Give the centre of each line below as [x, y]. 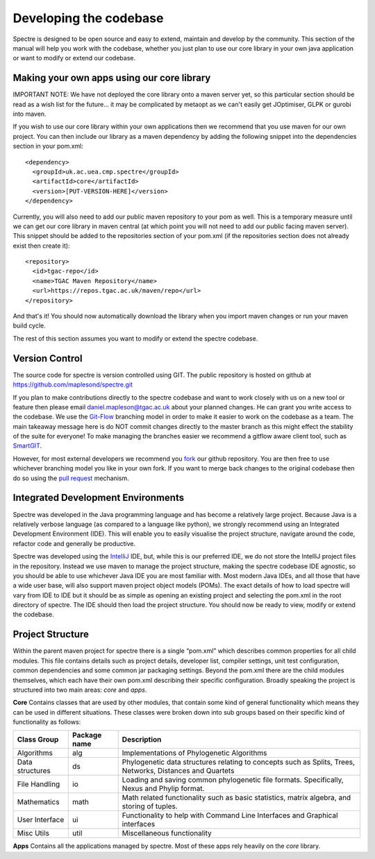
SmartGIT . [27, 446]
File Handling [39, 784]
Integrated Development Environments [98, 498]
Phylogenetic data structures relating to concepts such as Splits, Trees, [239, 762]
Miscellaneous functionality [167, 833]
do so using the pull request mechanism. [71, 478]
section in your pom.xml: [48, 146]
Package [87, 735]
